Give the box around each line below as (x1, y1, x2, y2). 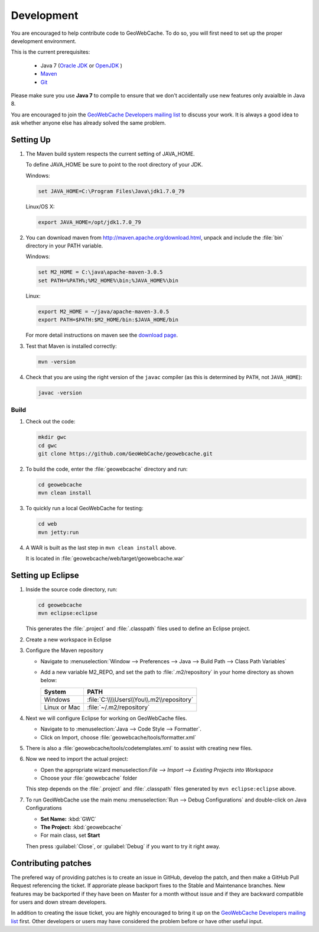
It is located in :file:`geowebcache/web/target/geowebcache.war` (25, 555, 185, 562)
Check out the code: (25, 418, 76, 425)
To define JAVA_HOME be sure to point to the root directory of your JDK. (25, 161, 203, 168)
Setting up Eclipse (11, 570, 79, 580)
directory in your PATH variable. (25, 242, 103, 249)
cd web (38, 520, 57, 527)
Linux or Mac (44, 703, 81, 711)
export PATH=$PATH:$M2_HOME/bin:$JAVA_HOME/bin (38, 317, 178, 323)
